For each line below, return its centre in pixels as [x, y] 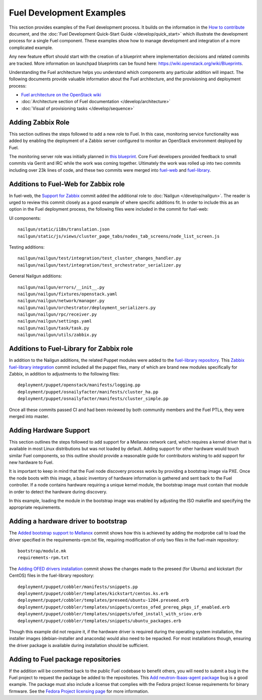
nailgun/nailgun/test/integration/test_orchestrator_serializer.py [99, 265]
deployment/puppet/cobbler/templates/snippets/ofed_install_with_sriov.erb [110, 614]
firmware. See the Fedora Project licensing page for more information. [79, 691]
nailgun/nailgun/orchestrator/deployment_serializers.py [87, 307]
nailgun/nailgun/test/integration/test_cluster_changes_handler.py [99, 258]
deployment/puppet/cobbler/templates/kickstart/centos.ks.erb [93, 593]
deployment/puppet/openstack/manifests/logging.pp [79, 385]
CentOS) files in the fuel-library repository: [52, 575]
